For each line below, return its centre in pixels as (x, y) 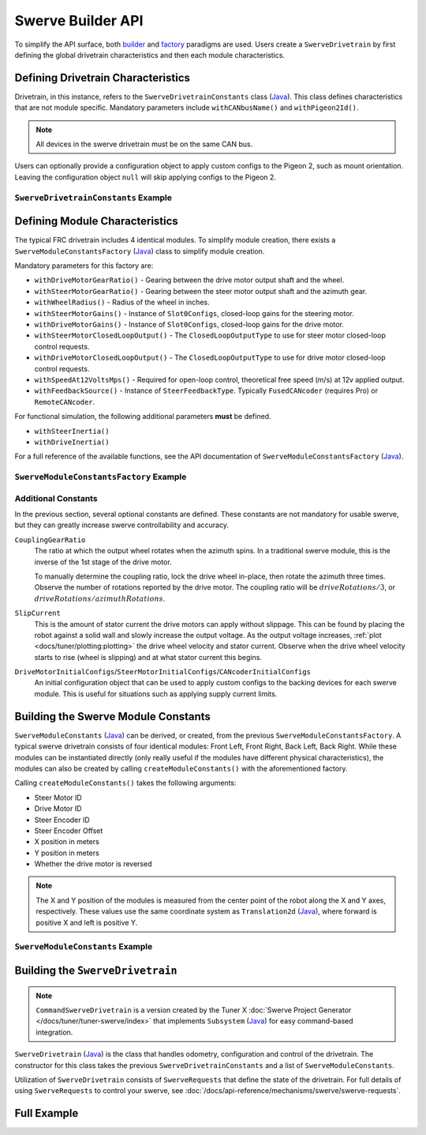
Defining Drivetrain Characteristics (103, 78)
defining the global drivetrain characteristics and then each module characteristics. (150, 55)
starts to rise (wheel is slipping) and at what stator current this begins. (148, 657)
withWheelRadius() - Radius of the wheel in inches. (122, 302)
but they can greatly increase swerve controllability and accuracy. (121, 525)
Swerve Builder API (79, 21)
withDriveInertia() (72, 442)
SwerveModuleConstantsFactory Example (101, 477)
